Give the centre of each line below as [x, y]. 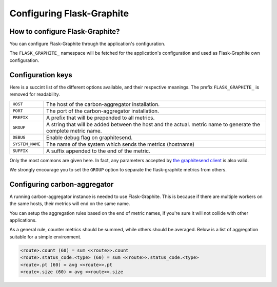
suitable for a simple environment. [45, 237]
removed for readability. [35, 94]
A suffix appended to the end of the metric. [98, 151]
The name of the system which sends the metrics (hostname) [121, 144]
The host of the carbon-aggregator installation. [103, 104]
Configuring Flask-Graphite [69, 13]
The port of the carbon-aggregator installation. [103, 111]
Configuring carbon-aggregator [62, 184]
